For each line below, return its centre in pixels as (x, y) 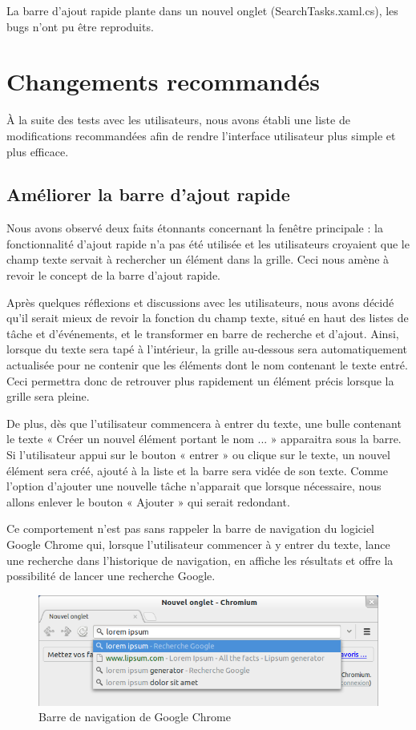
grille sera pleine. (48, 396)
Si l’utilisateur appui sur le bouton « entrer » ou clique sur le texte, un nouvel (198, 455)
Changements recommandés (164, 81)
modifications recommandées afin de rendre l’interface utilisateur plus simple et (201, 135)
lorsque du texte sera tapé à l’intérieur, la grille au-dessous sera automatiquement (207, 349)
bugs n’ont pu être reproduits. (80, 26)
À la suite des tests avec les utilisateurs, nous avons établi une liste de (178, 120)
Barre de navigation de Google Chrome (135, 717)
